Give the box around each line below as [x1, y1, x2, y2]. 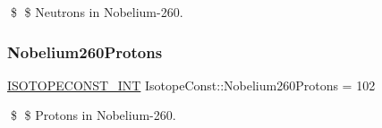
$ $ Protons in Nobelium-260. [10, 106, 176, 124]
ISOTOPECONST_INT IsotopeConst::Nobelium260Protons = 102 [7, 75, 376, 94]
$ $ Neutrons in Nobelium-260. [10, 3, 183, 21]
